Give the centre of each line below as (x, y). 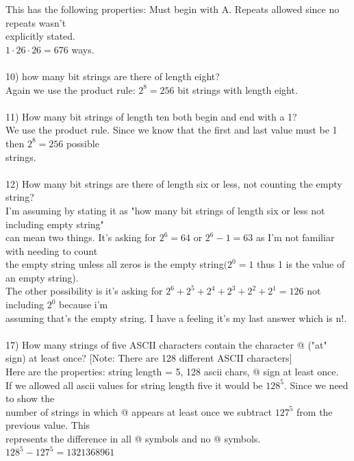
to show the (30, 398)
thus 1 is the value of (301, 264)
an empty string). (42, 277)
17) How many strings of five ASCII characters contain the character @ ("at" (166, 344)
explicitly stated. (40, 36)
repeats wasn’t (36, 22)
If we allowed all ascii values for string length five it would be (134, 385)
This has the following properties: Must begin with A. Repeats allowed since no (173, 9)
